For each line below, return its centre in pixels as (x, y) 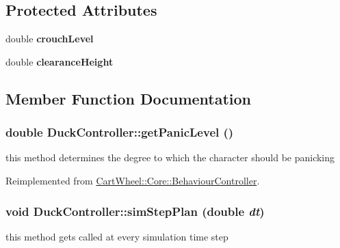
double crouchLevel (50, 39)
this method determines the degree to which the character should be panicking (170, 157)
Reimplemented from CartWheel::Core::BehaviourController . (133, 180)
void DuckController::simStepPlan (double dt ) (135, 211)
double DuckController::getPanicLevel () (120, 132)
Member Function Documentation (129, 98)
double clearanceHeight (60, 61)
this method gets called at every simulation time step (117, 236)
